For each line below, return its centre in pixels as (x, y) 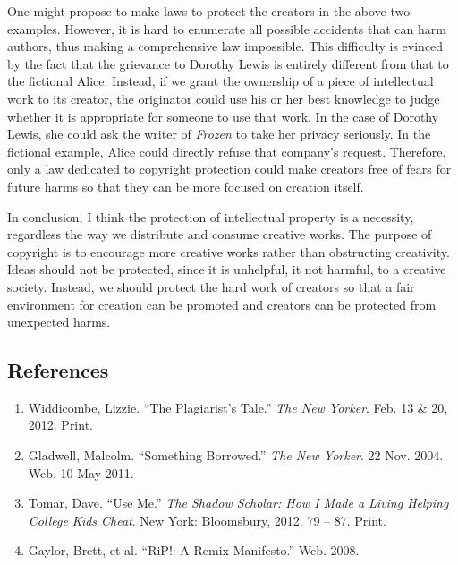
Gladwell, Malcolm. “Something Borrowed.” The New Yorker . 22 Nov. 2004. (236, 455)
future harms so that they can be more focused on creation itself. (186, 186)
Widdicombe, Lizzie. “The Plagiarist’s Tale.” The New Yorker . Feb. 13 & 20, (238, 407)
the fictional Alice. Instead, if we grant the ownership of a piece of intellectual (221, 81)
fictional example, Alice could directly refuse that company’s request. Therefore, (227, 151)
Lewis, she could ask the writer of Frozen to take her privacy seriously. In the (219, 134)
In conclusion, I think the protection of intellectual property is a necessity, (211, 216)
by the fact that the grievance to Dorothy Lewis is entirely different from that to (228, 63)
